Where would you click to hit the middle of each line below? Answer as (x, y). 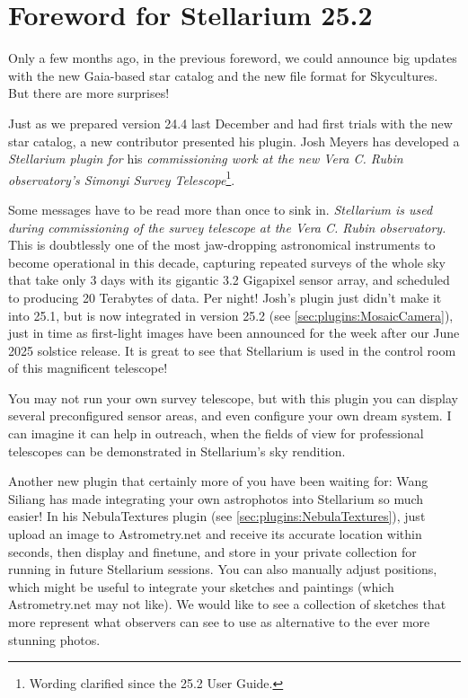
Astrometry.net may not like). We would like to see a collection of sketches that (227, 604)
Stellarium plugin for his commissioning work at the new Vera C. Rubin (206, 159)
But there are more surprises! (89, 93)
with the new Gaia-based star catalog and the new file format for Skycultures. (223, 75)
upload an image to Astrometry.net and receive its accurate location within (215, 534)
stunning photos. (54, 639)
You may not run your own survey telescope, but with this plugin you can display (233, 398)
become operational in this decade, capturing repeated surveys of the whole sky (227, 262)
